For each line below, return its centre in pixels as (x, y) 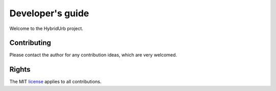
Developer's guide (49, 13)
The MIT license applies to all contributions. (55, 82)
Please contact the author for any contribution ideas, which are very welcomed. (93, 55)
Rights (20, 69)
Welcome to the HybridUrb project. (47, 28)
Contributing (30, 43)
